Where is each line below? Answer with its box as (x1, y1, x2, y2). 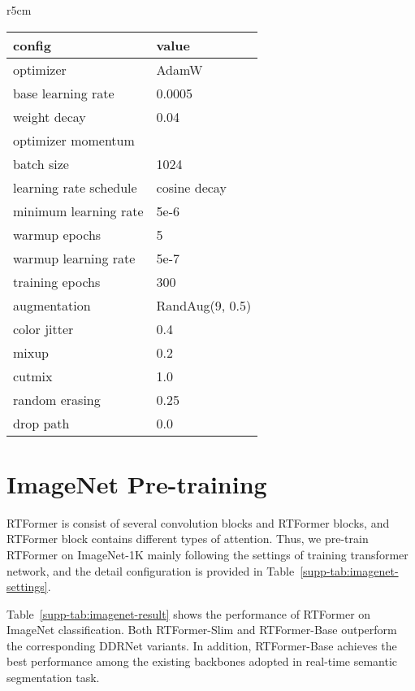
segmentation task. (6, 669, 100, 686)
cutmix (13, 366, 53, 385)
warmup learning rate (13, 248, 136, 267)
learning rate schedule (13, 177, 137, 197)
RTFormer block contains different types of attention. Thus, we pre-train (6, 530, 369, 547)
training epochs (13, 272, 101, 291)
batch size (13, 154, 69, 173)
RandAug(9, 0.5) (156, 295, 252, 315)
